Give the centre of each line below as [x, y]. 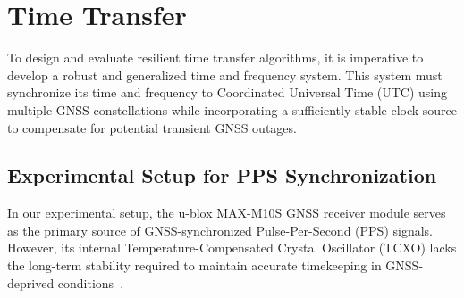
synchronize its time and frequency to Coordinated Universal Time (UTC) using [228, 92]
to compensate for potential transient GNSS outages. [152, 127]
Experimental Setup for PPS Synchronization [222, 175]
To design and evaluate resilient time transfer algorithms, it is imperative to [215, 58]
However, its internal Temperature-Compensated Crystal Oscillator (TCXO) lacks [232, 248]
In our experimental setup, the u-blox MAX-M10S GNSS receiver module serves [227, 213]
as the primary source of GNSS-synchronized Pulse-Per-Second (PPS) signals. [220, 230]
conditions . [91, 282]
